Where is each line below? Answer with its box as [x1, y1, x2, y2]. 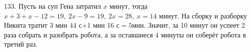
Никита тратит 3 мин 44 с [4, 20, 82, 30]
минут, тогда [109, 1, 148, 11]
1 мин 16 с [87, 20, 120, 30]
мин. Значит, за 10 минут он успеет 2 [132, 20, 245, 30]
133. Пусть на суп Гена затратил [4, 1, 101, 11]
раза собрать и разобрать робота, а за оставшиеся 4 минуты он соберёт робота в [4, 29, 246, 39]
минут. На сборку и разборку [159, 10, 247, 20]
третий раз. [4, 39, 38, 49]
